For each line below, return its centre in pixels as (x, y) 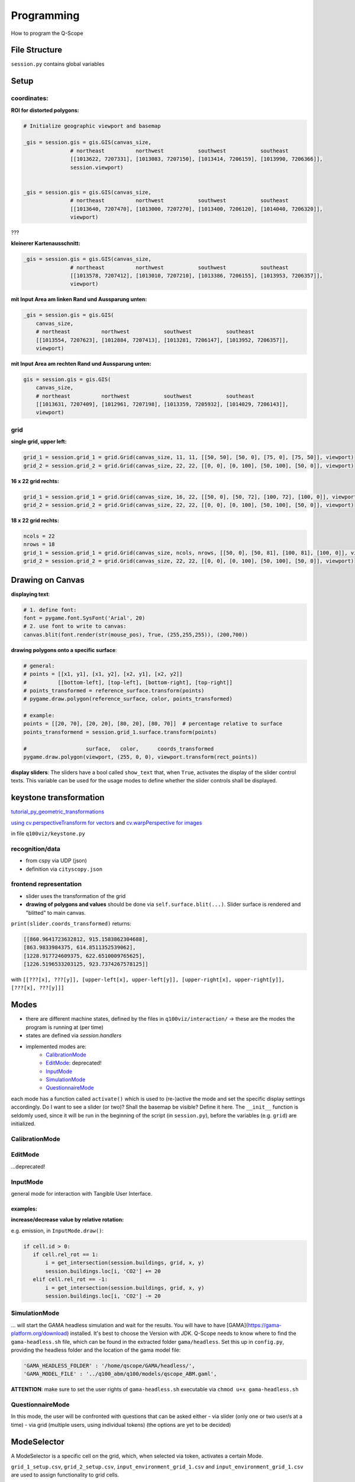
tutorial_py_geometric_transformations (58, 812)
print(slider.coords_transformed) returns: (71, 923)
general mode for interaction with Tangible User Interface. (82, 1193)
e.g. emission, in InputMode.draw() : (57, 1231)
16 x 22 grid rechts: (35, 481)
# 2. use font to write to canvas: (75, 626)
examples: (24, 1209)
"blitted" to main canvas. (56, 912)
